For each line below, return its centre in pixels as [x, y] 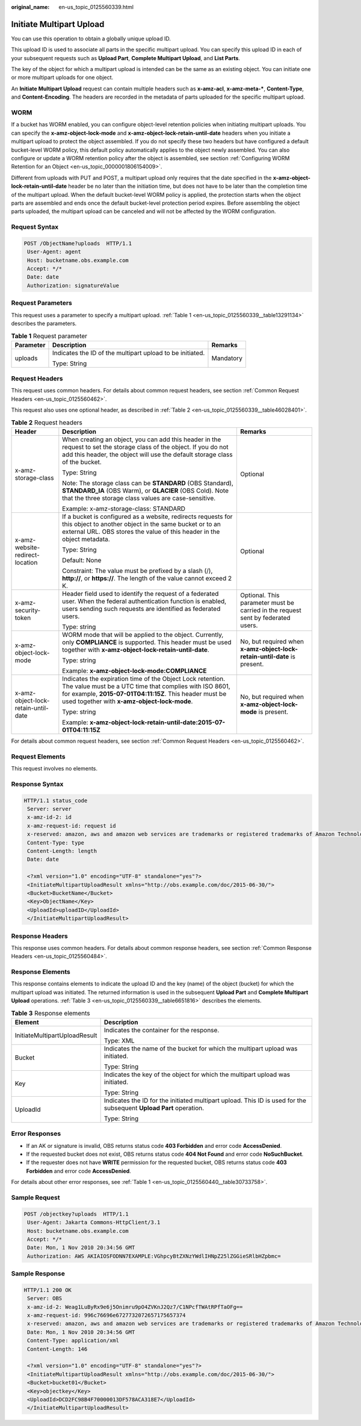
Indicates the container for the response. [162, 1030]
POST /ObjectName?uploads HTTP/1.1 [78, 243]
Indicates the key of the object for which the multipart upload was [197, 1074]
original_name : [30, 7]
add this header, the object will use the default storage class [147, 454]
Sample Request [35, 1198]
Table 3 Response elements [51, 1013]
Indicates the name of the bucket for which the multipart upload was [201, 1049]
